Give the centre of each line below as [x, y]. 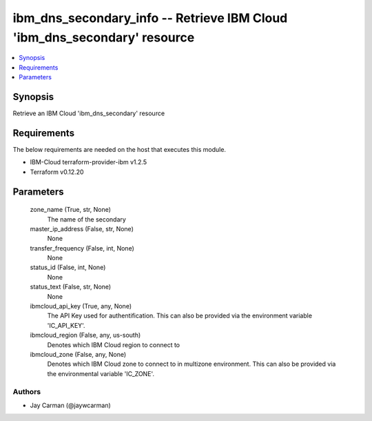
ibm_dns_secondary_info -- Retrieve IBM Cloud [150, 18]
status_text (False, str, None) [71, 287]
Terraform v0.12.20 [57, 172]
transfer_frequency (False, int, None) [82, 248]
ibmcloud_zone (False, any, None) [78, 354]
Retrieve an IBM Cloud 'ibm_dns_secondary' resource [89, 113]
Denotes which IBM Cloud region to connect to [114, 344]
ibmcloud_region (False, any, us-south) [85, 335]
